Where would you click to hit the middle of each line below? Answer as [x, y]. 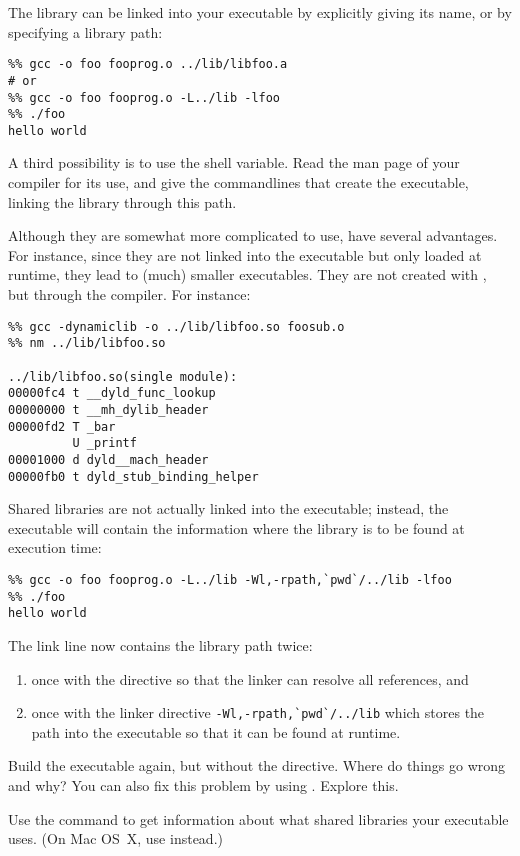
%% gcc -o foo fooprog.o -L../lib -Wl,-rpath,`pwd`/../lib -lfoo [230, 579]
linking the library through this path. [122, 201]
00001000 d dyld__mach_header [108, 459]
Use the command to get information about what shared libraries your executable [258, 818]
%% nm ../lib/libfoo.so [87, 343]
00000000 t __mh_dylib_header [108, 409]
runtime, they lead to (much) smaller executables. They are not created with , [247, 274]
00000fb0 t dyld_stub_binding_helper [133, 476]
